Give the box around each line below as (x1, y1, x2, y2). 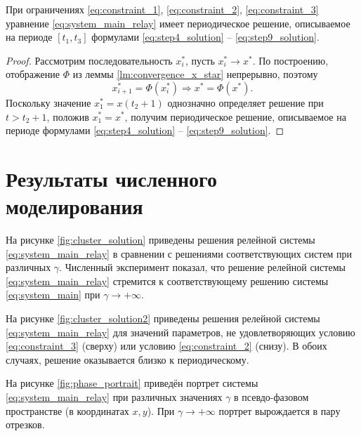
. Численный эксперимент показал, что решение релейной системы (59, 260, 346, 275)
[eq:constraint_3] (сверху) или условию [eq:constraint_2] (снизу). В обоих (6, 338, 327, 353)
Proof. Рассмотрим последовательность (6, 53, 173, 67)
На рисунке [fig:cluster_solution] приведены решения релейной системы (6, 232, 315, 247)
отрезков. (6, 417, 45, 432)
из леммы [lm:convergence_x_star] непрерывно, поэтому (72, 67, 318, 81)
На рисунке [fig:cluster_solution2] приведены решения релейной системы (6, 311, 320, 326)
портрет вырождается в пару (218, 403, 341, 418)
